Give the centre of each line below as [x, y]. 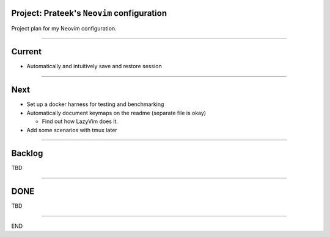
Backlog [27, 153]
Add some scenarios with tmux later [72, 130]
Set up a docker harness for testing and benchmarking [95, 104]
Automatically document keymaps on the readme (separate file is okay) [116, 113]
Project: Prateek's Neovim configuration [89, 13]
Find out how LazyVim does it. [80, 121]
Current [27, 52]
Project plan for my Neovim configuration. [64, 28]
